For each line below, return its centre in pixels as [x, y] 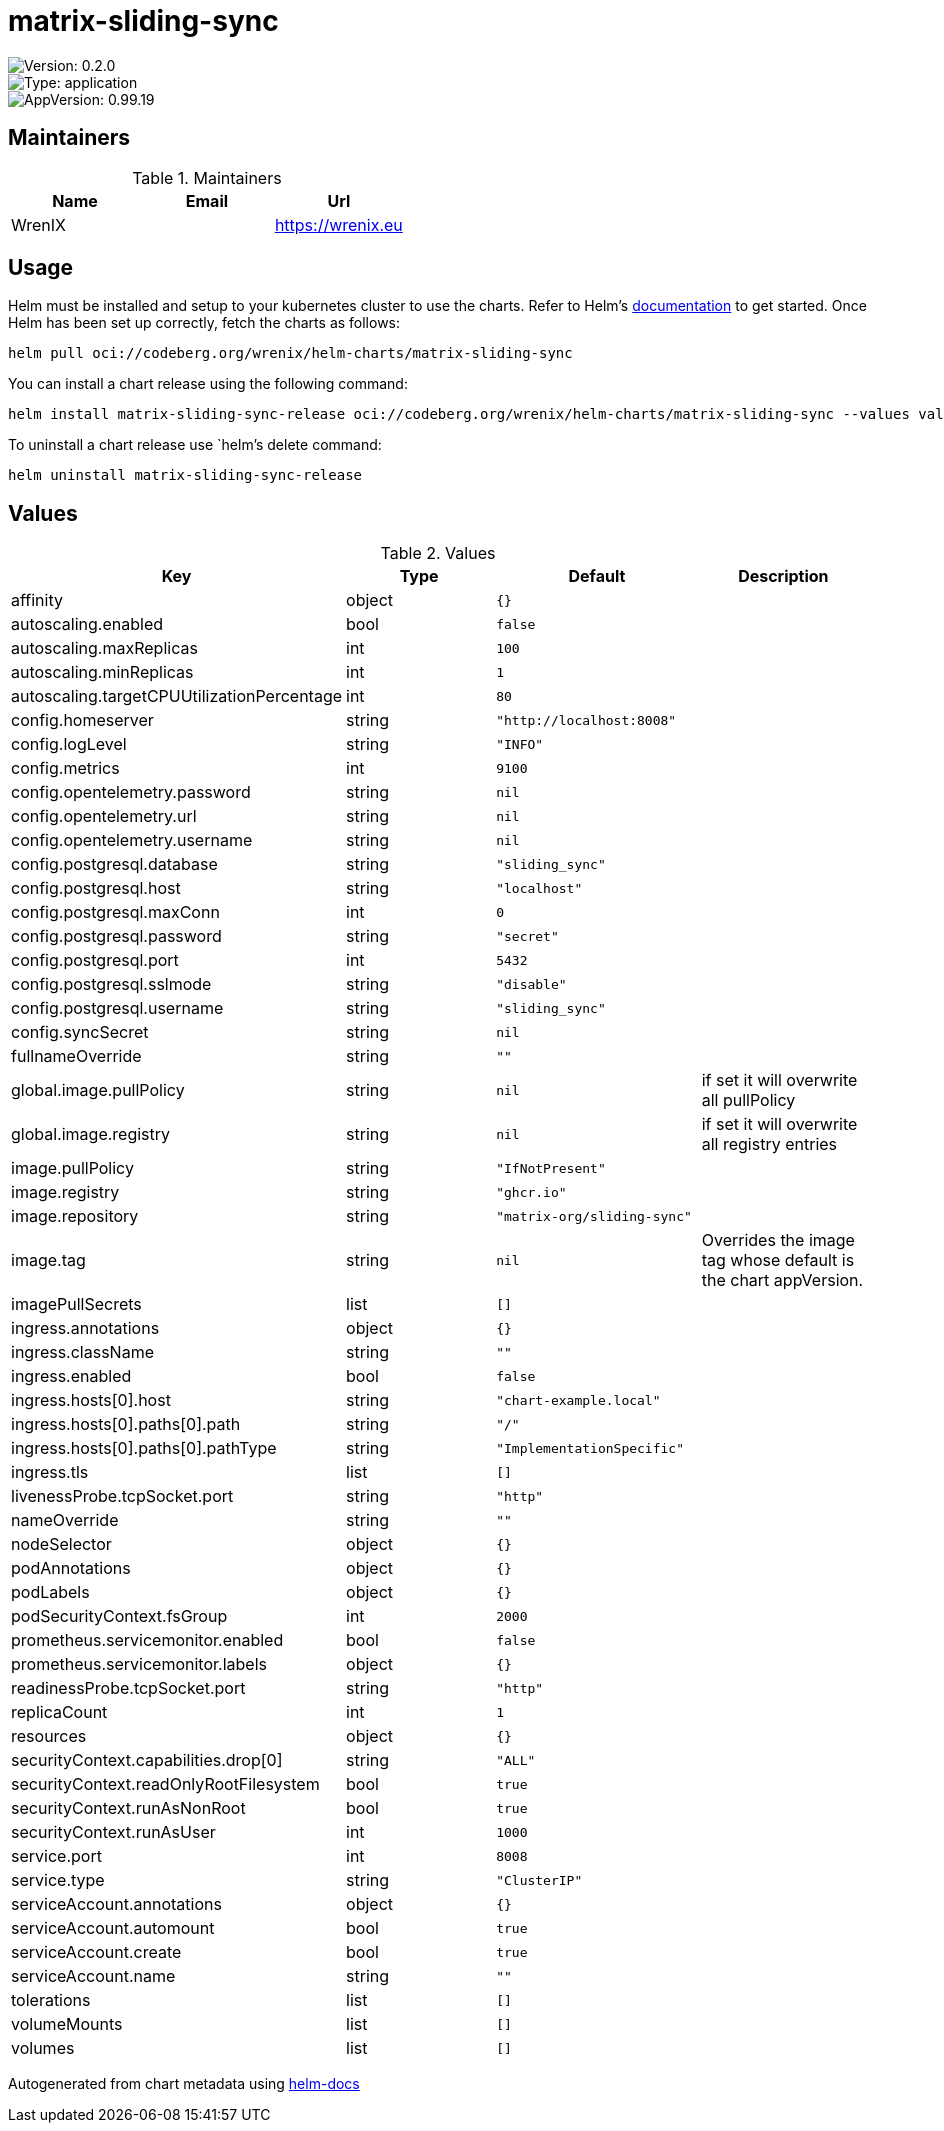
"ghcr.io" [531, 1192]
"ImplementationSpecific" [590, 1448]
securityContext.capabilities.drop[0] [147, 1760]
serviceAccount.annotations [116, 1904]
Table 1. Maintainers [207, 177]
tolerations [51, 2000]
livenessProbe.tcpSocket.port [122, 1496]
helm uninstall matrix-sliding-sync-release [185, 475]
